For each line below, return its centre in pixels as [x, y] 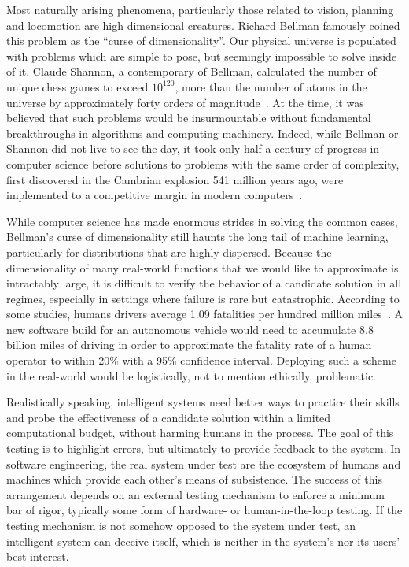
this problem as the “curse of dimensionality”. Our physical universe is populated [201, 41]
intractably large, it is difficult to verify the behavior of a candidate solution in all [204, 283]
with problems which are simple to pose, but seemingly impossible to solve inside [202, 56]
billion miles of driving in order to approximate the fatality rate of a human [189, 345]
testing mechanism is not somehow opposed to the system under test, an [181, 525]
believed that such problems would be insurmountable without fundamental [189, 118]
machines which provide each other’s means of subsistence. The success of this [194, 479]
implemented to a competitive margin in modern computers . [155, 195]
